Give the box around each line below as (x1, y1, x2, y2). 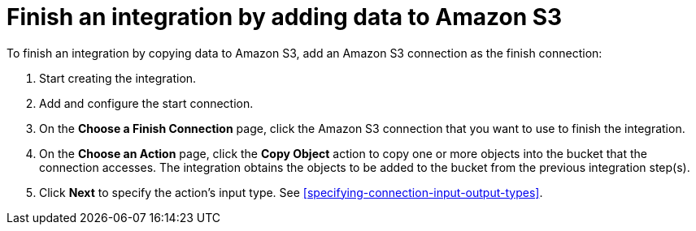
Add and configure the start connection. (39, 96, 254, 110)
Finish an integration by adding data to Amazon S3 (7, 3, 563, 31)
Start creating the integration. (39, 71, 197, 85)
